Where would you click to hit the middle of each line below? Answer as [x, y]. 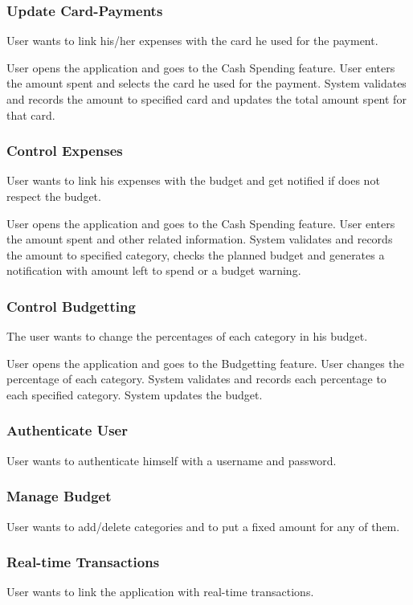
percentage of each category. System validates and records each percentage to [196, 379]
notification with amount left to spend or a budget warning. [154, 270]
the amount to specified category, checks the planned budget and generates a [196, 254]
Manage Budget [59, 496]
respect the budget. [54, 196]
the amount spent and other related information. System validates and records [200, 239]
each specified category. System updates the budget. [135, 394]
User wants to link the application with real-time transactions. [160, 592]
